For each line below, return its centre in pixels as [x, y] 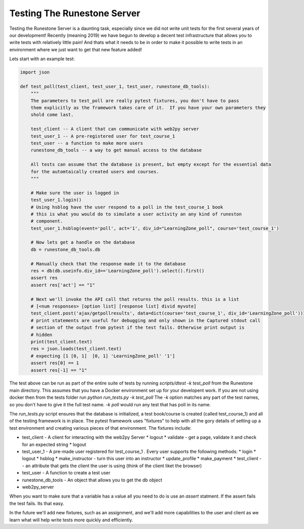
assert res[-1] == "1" [59, 370]
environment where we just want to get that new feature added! [75, 49]
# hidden [42, 335]
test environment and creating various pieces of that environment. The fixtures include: [101, 428]
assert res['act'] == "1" [63, 285]
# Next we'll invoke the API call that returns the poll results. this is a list [135, 299]
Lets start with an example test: [42, 59]
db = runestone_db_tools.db [66, 249]
